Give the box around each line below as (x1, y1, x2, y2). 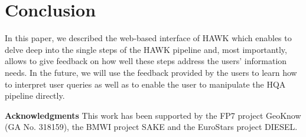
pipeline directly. (5, 89, 65, 102)
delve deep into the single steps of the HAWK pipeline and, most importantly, (5, 43, 287, 55)
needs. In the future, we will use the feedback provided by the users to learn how (5, 66, 297, 78)
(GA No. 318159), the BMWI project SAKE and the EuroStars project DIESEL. (5, 121, 298, 133)
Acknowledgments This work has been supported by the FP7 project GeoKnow (5, 109, 301, 121)
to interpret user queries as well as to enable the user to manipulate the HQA (5, 78, 286, 90)
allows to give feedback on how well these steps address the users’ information (5, 55, 287, 67)
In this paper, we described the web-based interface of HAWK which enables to (5, 32, 292, 44)
